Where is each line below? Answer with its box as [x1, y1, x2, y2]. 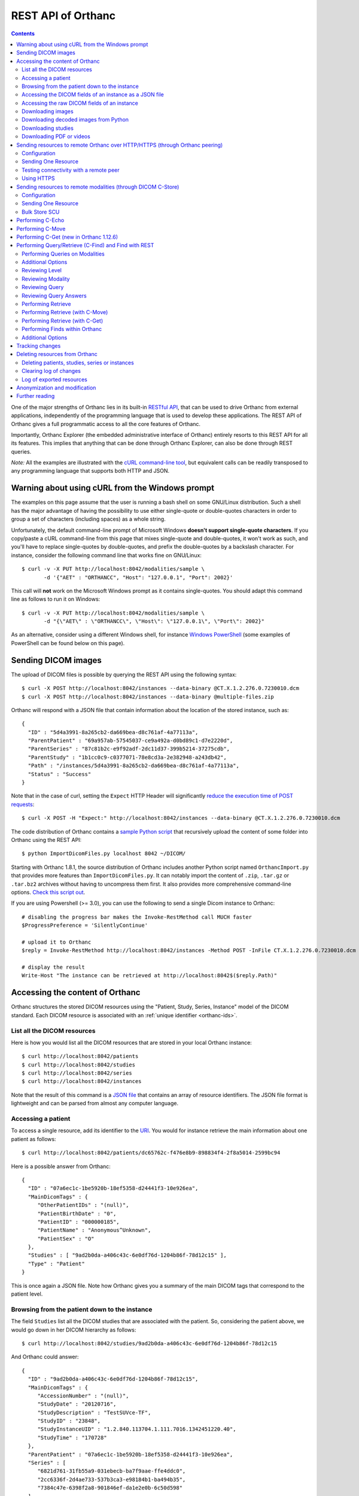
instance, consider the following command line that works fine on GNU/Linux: [11, 551, 202, 559]
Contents [11, 30, 35, 37]
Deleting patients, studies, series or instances [22, 359, 134, 366]
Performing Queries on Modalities [22, 250, 105, 257]
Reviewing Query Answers [22, 292, 87, 299]
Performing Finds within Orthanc [22, 326, 102, 333]
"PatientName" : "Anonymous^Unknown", [37, 1227, 151, 1234]
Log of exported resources [22, 376, 88, 383]
